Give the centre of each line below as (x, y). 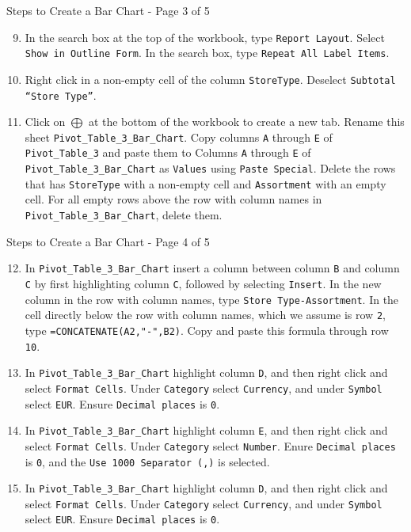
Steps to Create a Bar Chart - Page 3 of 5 (108, 10)
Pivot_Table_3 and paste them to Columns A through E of (168, 152)
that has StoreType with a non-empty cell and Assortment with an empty (205, 183)
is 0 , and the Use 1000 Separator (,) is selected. (147, 461)
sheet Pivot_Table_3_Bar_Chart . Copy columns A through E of (179, 137)
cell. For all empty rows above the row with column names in (173, 199)
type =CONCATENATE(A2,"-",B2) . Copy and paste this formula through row (207, 330)
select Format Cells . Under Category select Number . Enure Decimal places (210, 445)
